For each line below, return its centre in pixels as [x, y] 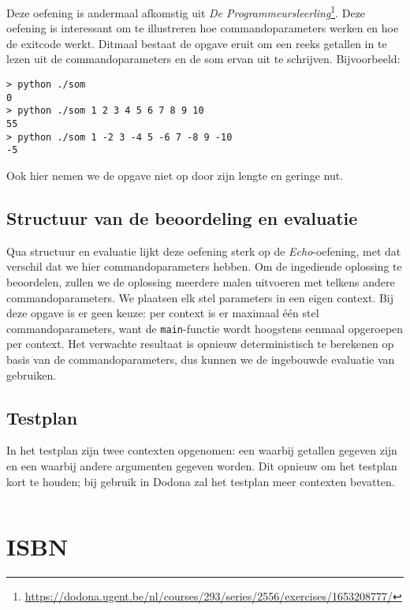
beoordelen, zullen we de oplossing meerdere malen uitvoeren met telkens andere [201, 281]
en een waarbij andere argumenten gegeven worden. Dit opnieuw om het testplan [202, 465]
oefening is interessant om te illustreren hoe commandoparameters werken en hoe [203, 28]
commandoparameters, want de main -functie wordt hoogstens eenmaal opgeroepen [205, 328]
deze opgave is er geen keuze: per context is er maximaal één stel [163, 313]
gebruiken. [32, 374]
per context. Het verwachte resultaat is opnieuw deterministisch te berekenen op [200, 344]
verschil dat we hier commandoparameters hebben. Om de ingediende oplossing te [204, 266]
